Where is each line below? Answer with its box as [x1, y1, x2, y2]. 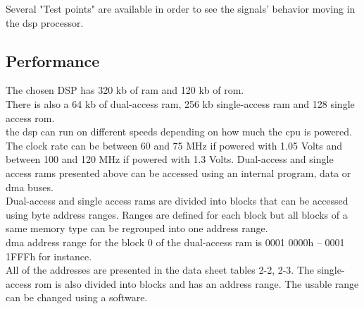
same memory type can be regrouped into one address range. [6, 221, 268, 236]
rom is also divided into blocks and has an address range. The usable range [34, 276, 359, 291]
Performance [6, 49, 100, 71]
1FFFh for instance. [6, 248, 92, 263]
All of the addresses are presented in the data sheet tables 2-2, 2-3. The [6, 262, 315, 277]
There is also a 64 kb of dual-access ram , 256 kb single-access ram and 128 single [6, 96, 355, 111]
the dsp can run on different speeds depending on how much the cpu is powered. [6, 124, 352, 139]
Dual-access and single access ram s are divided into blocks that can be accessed [6, 193, 349, 208]
